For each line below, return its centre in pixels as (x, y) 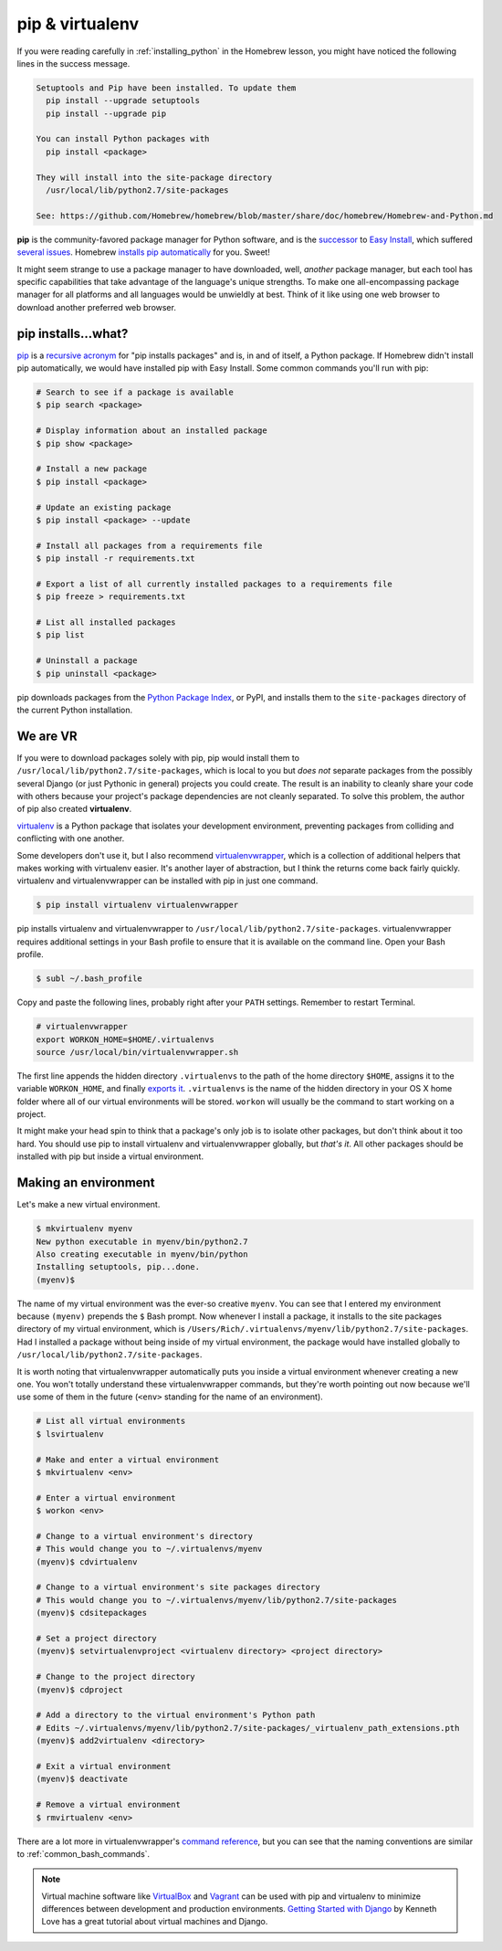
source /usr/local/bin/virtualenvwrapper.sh (137, 1052)
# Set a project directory (96, 1639)
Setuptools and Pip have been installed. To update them (166, 88)
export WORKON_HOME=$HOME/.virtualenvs (125, 1039)
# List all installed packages (106, 622)
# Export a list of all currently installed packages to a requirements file (214, 584)
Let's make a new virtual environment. (89, 1205)
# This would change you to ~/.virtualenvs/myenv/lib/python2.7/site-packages (216, 1600)
